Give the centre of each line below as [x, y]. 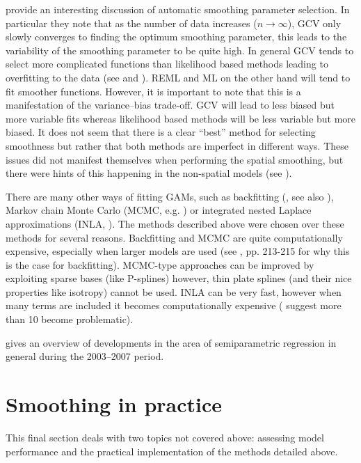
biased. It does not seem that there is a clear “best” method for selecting [161, 132]
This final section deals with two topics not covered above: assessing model [165, 437]
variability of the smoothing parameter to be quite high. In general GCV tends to [180, 50]
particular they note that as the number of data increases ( [131, 23]
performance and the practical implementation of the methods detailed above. [172, 451]
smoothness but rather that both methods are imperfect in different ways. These [177, 145]
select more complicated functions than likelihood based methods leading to [167, 64]
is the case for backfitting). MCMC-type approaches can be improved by [160, 264]
